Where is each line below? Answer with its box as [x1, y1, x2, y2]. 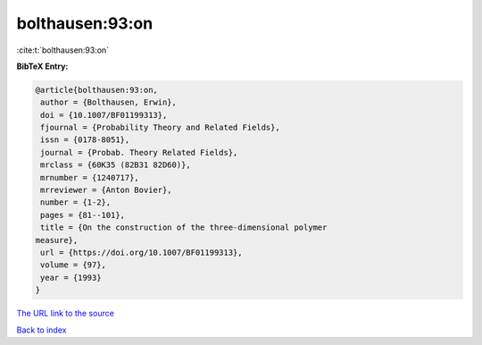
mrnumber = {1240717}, [40, 172, 140, 182]
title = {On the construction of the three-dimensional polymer [40, 223, 328, 232]
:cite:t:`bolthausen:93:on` [16, 45, 110, 55]
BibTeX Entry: [16, 61, 69, 72]
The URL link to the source [16, 308, 115, 319]
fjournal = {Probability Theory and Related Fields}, [40, 122, 280, 133]
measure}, [35, 235, 79, 245]
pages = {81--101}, [40, 210, 125, 220]
